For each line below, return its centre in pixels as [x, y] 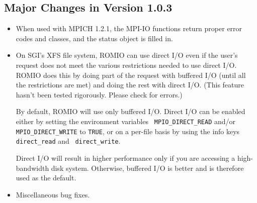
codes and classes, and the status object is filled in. [94, 38]
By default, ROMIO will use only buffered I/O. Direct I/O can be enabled [131, 111]
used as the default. [46, 178]
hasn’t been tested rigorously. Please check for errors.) [99, 94]
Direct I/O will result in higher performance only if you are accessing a [125, 158]
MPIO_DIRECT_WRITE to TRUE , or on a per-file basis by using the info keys [128, 131]
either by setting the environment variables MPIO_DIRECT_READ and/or [126, 121]
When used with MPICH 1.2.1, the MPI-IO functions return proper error [129, 28]
